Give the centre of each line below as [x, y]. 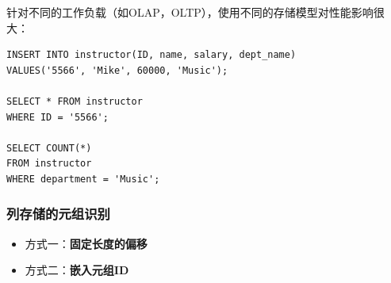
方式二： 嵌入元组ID [77, 270]
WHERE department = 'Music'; [83, 179]
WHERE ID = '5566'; [57, 117]
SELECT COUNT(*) [49, 148]
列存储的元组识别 [58, 214]
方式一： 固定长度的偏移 [86, 243]
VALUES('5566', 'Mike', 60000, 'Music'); [117, 70]
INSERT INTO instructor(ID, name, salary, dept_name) [151, 55]
